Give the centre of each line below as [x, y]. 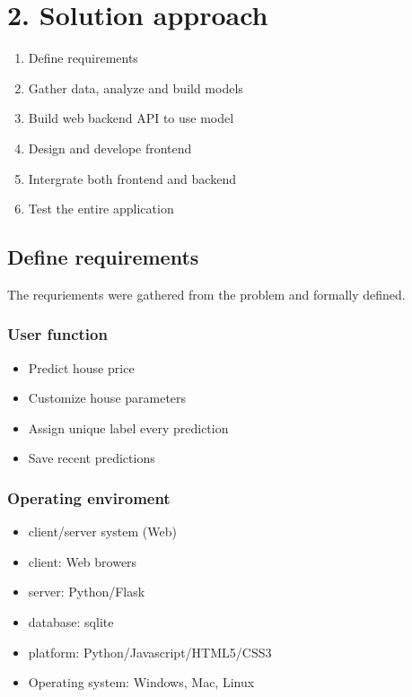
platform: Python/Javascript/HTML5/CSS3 [150, 652]
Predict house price [81, 367]
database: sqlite [71, 622]
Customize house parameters [107, 398]
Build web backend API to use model [131, 118]
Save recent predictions [92, 458]
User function [57, 334]
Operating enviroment [89, 498]
